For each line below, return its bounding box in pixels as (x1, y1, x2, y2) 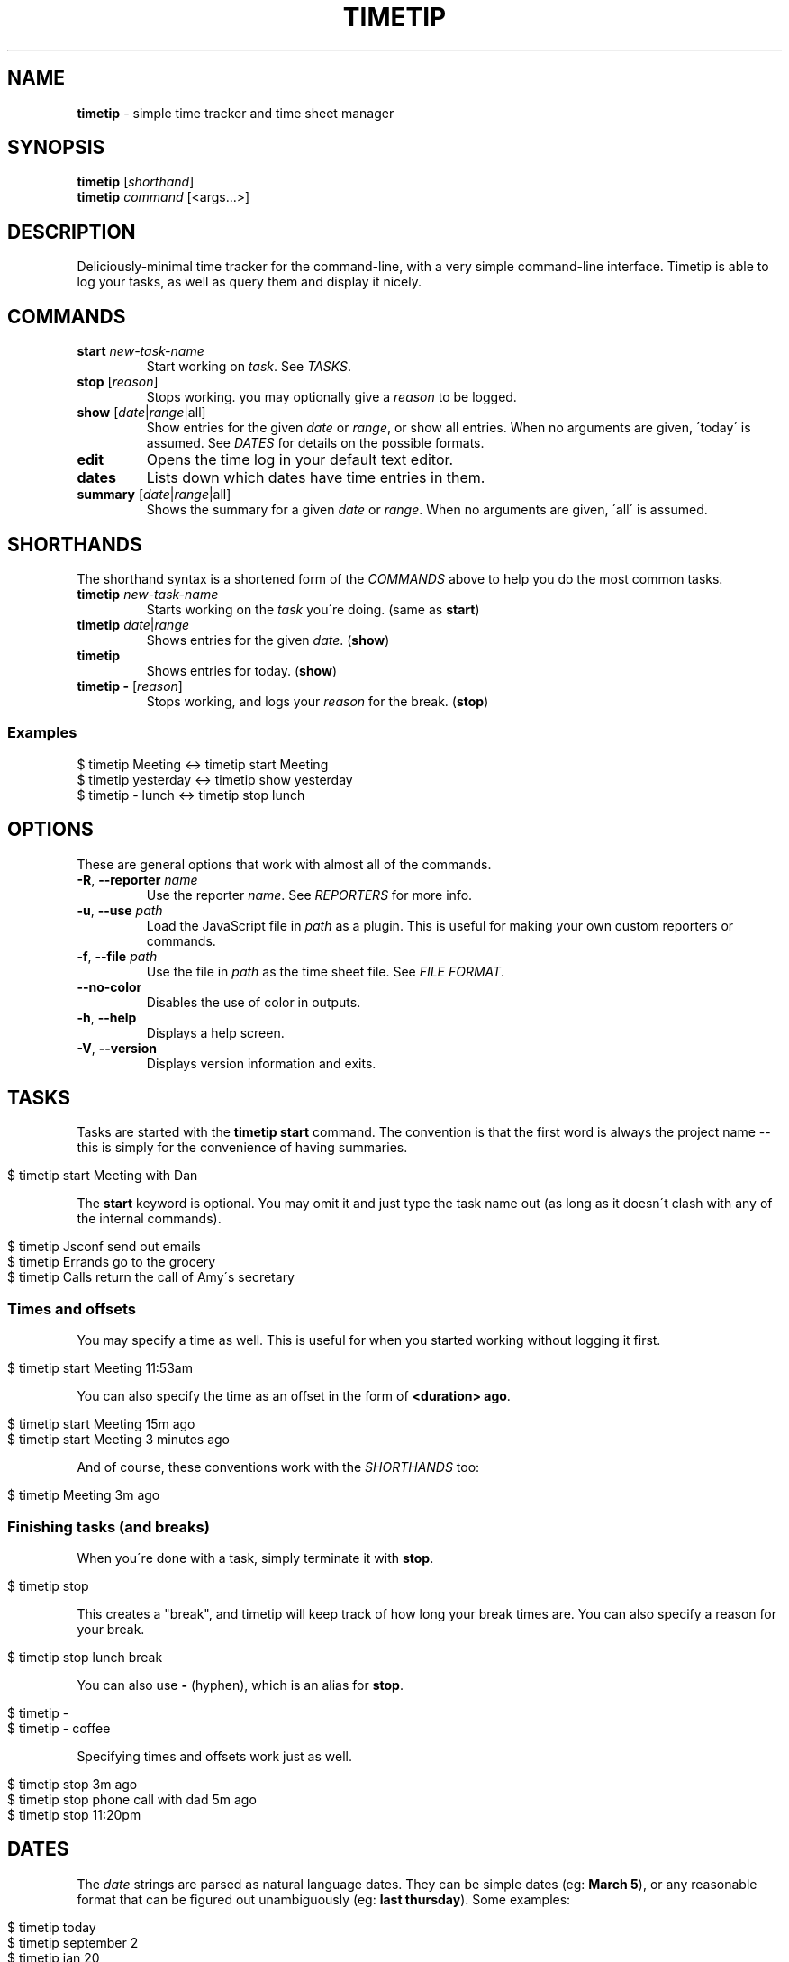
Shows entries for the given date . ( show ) (146, 631, 390, 648)
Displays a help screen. (146, 1024, 285, 1040)
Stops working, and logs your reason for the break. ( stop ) (146, 693, 489, 709)
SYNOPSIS (7, 136, 105, 159)
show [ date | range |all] (77, 404, 206, 421)
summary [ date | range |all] (77, 486, 231, 503)
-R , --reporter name (77, 871, 198, 887)
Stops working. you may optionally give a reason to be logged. (146, 389, 517, 405)
